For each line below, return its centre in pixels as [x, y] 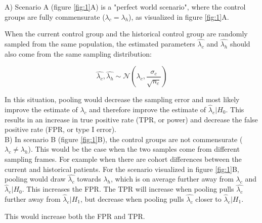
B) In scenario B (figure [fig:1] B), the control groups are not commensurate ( [124, 139]
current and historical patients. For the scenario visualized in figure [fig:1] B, [122, 169]
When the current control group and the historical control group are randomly [126, 34]
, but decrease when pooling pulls [132, 199]
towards [89, 179]
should [240, 43]
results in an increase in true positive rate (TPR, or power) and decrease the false [131, 119]
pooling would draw [35, 179]
